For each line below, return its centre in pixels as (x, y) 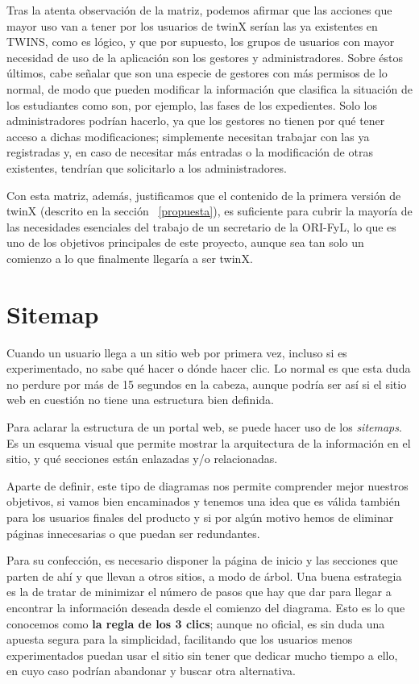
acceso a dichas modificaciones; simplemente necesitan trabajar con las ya (188, 136)
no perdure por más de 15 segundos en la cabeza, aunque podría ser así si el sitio (207, 384)
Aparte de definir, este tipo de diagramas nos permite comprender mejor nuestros (207, 485)
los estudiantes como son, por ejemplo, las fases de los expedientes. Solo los (192, 104)
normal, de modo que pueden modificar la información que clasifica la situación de (209, 88)
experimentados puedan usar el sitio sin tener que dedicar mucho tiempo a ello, (202, 655)
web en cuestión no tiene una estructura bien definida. (140, 400)
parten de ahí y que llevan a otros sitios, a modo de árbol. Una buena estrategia (204, 576)
